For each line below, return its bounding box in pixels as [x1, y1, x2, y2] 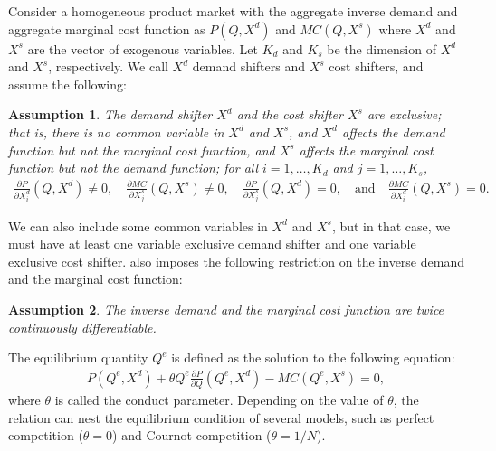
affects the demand [342, 122, 445, 141]
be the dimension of [327, 39, 436, 58]
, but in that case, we [331, 216, 451, 235]
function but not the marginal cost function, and [8, 140, 275, 159]
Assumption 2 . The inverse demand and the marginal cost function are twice [8, 300, 444, 319]
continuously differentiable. [8, 317, 157, 336]
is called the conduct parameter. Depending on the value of [54, 390, 384, 409]
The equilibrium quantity [8, 348, 148, 367]
